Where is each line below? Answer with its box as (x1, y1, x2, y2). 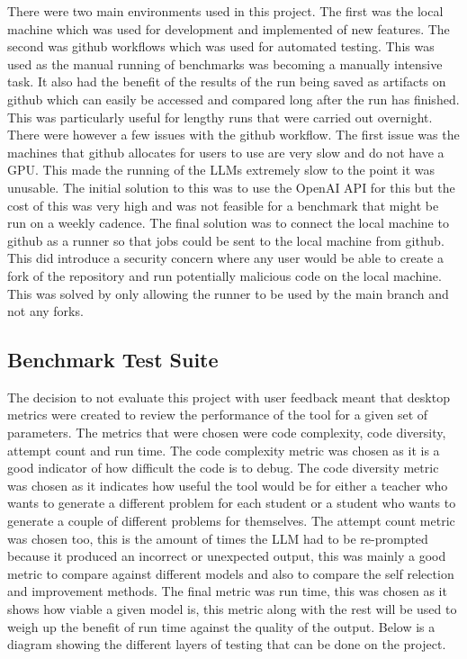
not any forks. (7, 302, 84, 320)
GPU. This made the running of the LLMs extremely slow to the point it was (7, 160, 436, 179)
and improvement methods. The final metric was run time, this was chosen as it (7, 582, 447, 600)
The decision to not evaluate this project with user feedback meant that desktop (7, 387, 450, 406)
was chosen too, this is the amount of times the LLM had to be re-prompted (7, 528, 428, 547)
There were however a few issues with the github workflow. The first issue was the (7, 125, 460, 144)
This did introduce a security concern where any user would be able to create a (7, 248, 444, 267)
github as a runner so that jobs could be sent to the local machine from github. (7, 230, 445, 249)
